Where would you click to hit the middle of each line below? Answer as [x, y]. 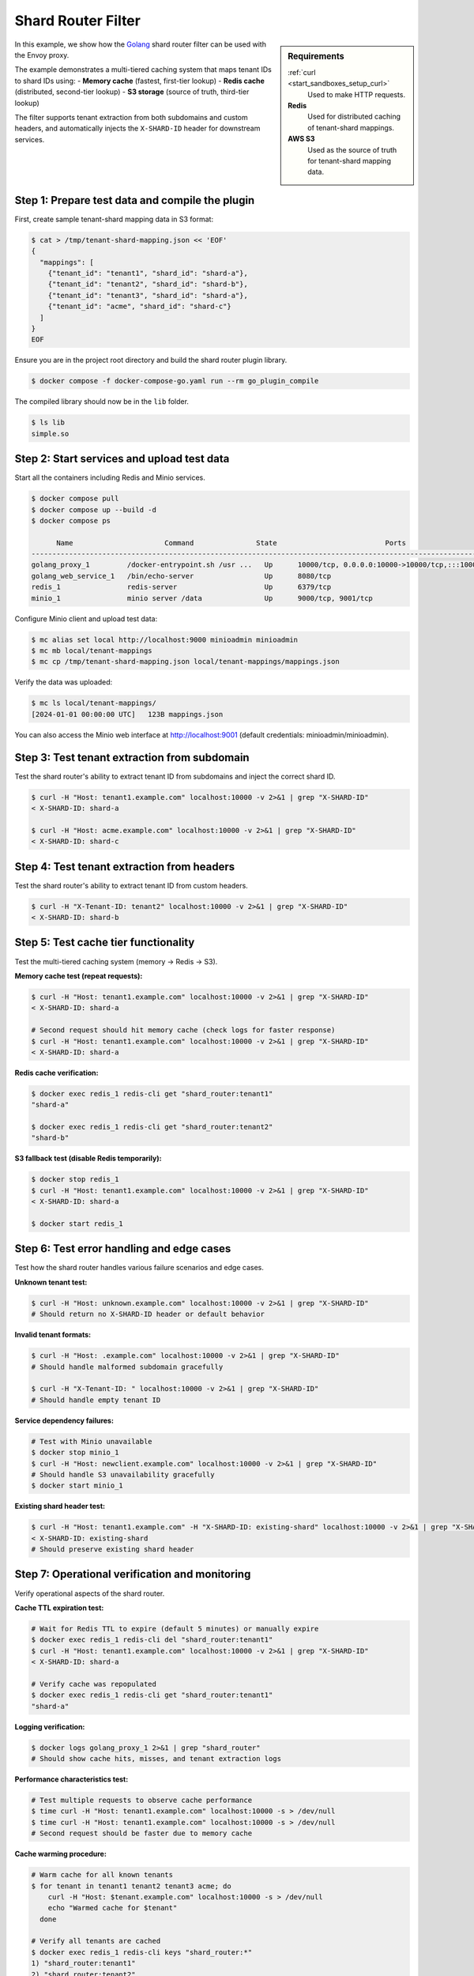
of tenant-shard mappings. [351, 127]
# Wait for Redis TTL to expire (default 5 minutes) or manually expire [175, 1629]
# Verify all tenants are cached [96, 1941]
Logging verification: [50, 1726]
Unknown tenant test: [51, 1282]
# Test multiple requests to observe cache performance [142, 1800]
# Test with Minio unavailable [92, 1441]
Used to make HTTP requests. [357, 94]
